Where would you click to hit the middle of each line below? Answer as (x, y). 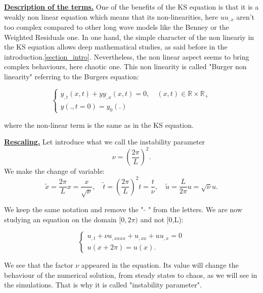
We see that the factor (39, 265)
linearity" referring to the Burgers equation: (72, 77)
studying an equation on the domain (60, 219)
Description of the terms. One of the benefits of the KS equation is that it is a (131, 7)
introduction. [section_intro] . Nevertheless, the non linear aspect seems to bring (127, 56)
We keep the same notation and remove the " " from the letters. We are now (123, 209)
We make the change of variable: (54, 171)
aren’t (246, 16)
